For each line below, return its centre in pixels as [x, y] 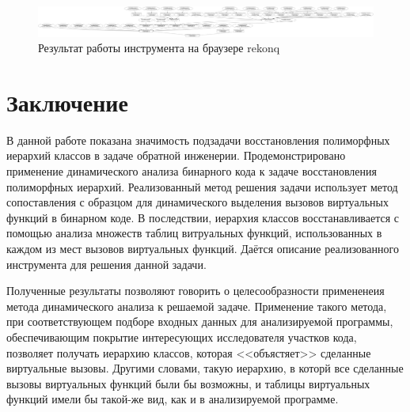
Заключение [67, 102]
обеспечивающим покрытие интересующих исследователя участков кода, [182, 336]
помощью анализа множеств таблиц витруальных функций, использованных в [194, 233]
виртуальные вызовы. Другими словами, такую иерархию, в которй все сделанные [205, 368]
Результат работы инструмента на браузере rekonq [159, 48]
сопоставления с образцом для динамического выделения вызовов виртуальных [197, 202]
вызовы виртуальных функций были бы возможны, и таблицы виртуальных [188, 383]
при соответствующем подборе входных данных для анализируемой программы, [200, 321]
